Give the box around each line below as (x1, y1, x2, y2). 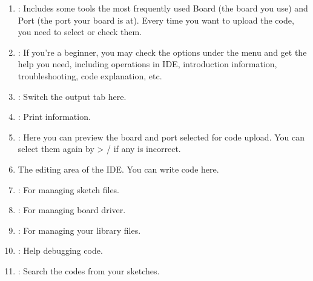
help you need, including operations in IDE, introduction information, (18, 58, 277, 70)
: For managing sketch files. (18, 183, 120, 196)
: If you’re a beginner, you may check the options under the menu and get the (18, 45, 307, 58)
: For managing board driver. (18, 203, 126, 216)
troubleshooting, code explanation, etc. (18, 69, 162, 82)
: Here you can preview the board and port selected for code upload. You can (18, 130, 305, 143)
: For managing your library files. (18, 223, 141, 236)
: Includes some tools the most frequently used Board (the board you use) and (18, 2, 308, 14)
